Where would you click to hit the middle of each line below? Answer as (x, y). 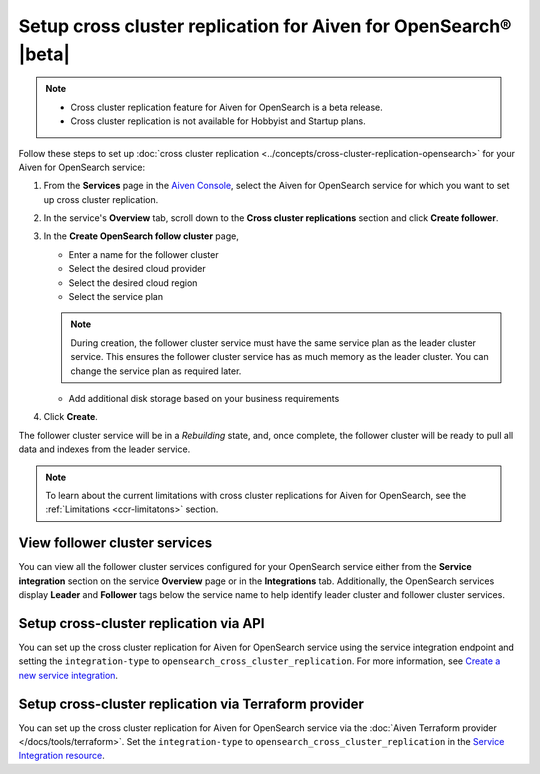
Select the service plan (116, 297)
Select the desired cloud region (133, 282)
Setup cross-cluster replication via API (141, 623)
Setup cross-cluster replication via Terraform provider (191, 703)
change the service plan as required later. (156, 371)
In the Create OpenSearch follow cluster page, (141, 236)
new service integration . (68, 675)
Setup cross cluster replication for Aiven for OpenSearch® (265, 26)
